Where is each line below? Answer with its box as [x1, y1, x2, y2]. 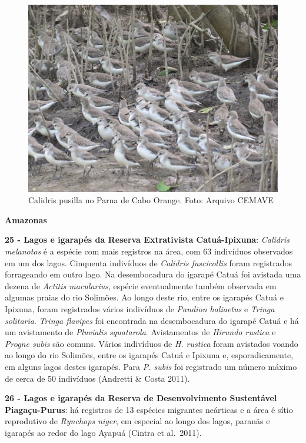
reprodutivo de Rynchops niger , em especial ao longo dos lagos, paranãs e [5, 415, 270, 427]
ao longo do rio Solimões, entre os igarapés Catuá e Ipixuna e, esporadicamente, [5, 349, 294, 361]
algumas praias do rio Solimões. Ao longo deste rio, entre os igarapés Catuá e [5, 291, 284, 303]
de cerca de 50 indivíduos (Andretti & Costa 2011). [5, 372, 190, 384]
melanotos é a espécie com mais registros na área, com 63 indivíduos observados [5, 245, 293, 257]
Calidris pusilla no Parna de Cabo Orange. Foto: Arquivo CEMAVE [28, 194, 274, 206]
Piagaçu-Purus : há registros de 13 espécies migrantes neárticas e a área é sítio [5, 403, 293, 415]
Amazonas [5, 213, 47, 226]
